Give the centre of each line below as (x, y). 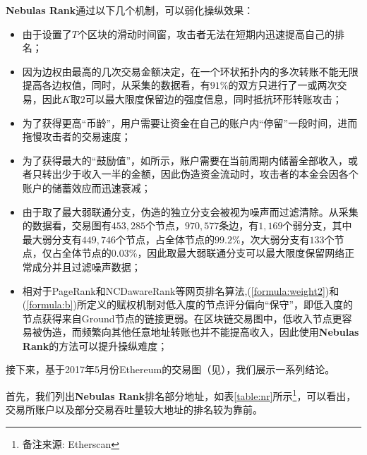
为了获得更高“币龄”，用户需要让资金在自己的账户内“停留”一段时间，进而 (190, 122)
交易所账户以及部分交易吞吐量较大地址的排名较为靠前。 (134, 409)
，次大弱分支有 (275, 239)
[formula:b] (50, 304)
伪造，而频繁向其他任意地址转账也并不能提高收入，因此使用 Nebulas (200, 332)
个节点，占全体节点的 (166, 239)
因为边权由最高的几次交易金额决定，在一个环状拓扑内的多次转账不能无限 (190, 71)
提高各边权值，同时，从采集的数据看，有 (116, 85)
